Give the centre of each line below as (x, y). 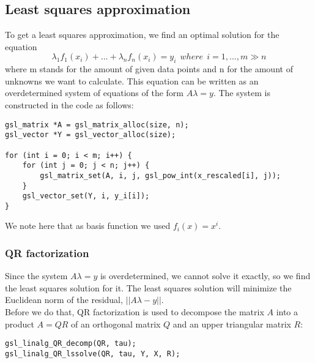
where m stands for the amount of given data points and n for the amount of (149, 69)
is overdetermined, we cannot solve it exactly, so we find (205, 276)
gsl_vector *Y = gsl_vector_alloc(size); (91, 135)
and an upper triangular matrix (232, 324)
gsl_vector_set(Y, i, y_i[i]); (86, 196)
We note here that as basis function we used (88, 226)
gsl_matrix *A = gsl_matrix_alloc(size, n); (97, 125)
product (20, 324)
